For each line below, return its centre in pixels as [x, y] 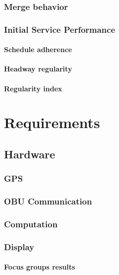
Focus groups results [40, 267]
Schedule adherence [38, 49]
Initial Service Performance [60, 29]
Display [19, 246]
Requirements [52, 122]
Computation [31, 224]
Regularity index [33, 88]
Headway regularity [38, 69]
